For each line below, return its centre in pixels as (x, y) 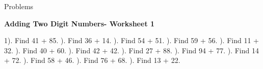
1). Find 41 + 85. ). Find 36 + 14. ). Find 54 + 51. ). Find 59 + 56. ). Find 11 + (131, 40)
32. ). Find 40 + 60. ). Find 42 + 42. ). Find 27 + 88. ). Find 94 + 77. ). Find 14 (131, 50)
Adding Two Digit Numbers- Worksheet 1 (80, 23)
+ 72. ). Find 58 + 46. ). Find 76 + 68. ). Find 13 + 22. (92, 60)
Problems (19, 6)
